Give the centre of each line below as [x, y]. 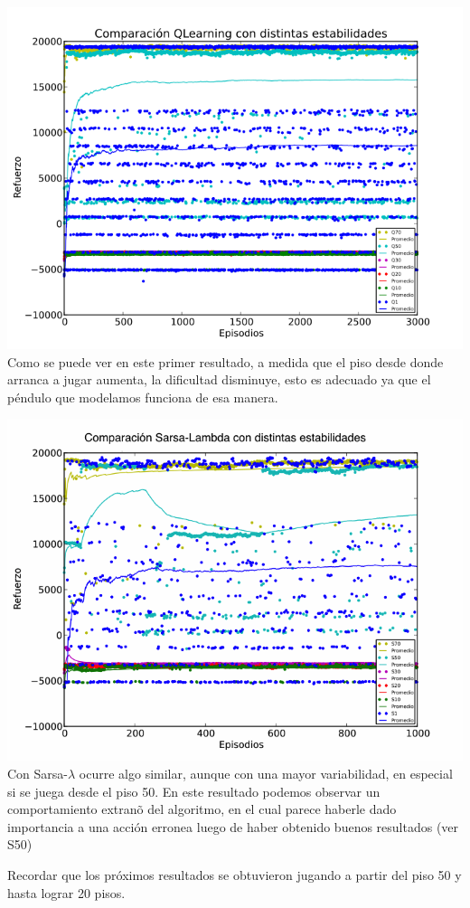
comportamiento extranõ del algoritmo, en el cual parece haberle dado [202, 809]
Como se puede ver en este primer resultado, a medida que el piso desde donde [226, 361]
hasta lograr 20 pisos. [66, 892]
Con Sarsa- [38, 773]
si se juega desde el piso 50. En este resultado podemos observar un [194, 791]
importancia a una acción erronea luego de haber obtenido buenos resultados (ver [233, 826]
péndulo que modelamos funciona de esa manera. [143, 397]
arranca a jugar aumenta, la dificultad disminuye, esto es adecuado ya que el [219, 379]
